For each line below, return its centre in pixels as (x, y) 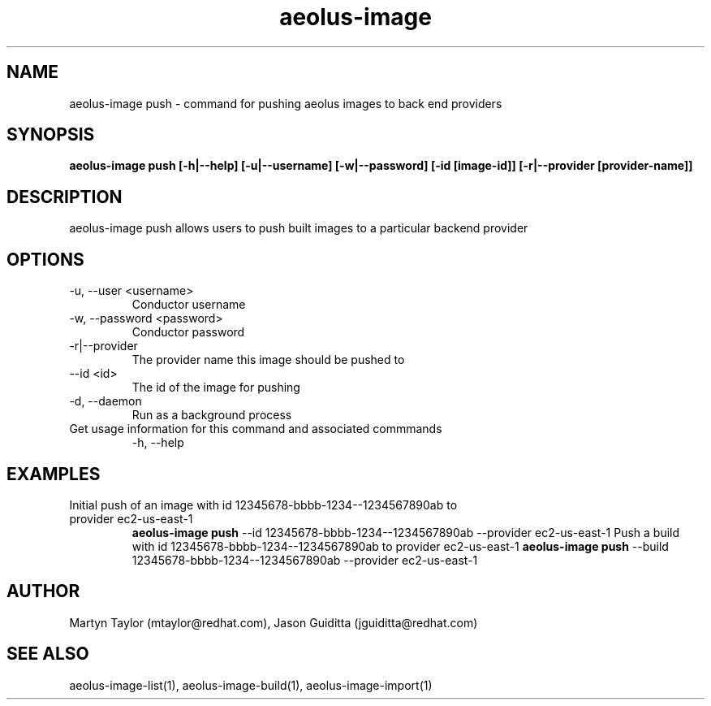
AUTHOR (43, 591)
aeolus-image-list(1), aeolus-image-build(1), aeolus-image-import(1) (251, 685)
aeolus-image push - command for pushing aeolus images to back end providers (286, 103)
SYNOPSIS (51, 135)
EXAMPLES (54, 474)
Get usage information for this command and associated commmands (256, 429)
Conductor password (188, 332)
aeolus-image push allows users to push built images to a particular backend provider (299, 228)
